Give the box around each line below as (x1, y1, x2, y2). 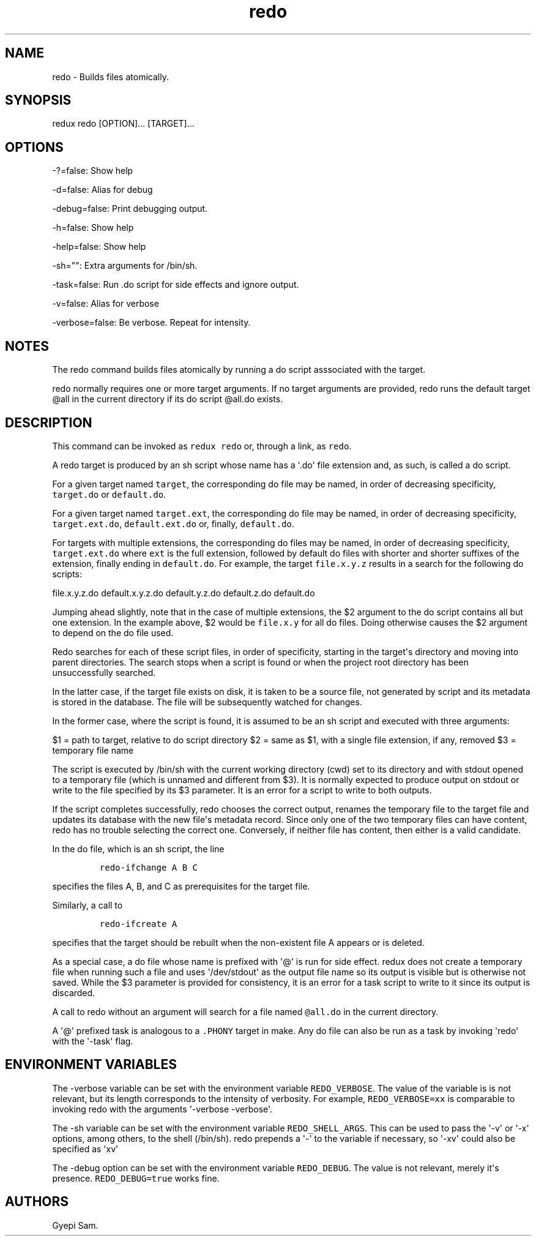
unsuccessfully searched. (52, 667, 156, 678)
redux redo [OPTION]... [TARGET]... (52, 118, 195, 129)
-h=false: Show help (52, 222, 134, 233)
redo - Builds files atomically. (52, 71, 169, 82)
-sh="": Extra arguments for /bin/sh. (52, 260, 198, 271)
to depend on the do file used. (52, 627, 174, 638)
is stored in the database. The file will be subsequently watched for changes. (52, 696, 362, 707)
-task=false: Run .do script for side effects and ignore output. (52, 279, 299, 290)
